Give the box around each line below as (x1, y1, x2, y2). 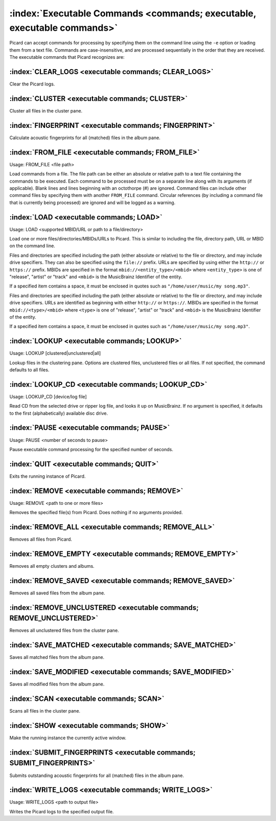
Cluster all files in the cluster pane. (9, 107, 83, 114)
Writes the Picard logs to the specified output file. (9, 808, 114, 814)
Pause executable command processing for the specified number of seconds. (9, 446, 174, 452)
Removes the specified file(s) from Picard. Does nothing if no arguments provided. (9, 509, 183, 516)
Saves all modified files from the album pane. (9, 681, 105, 687)
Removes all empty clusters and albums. (9, 563, 95, 569)
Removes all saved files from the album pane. (9, 590, 105, 596)
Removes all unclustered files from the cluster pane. (9, 627, 120, 634)
